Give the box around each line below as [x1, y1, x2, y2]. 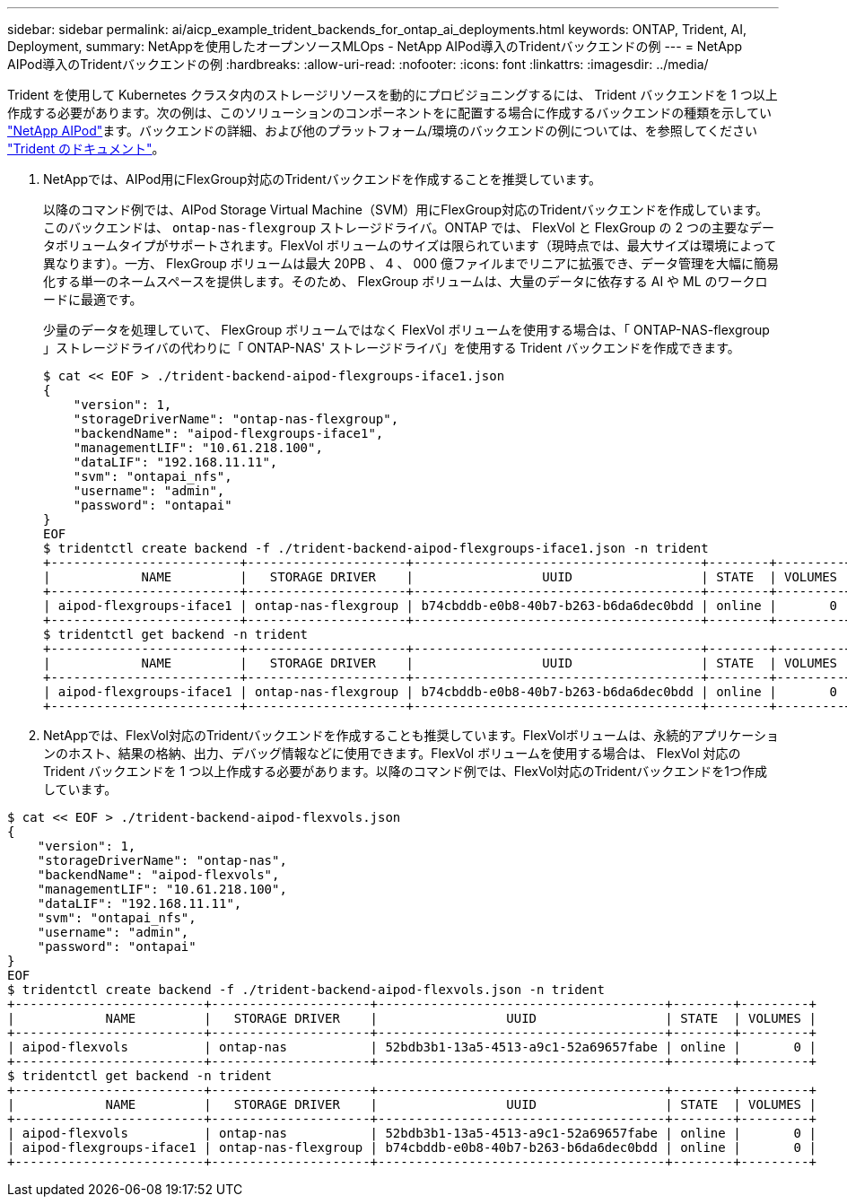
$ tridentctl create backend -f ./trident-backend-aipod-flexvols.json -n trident [7, 982, 605, 997]
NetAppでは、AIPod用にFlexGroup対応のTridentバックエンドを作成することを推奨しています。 [43, 171, 602, 187]
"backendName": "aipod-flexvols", [37, 868, 280, 882]
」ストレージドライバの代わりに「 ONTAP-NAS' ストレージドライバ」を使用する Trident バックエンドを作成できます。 [43, 340, 740, 355]
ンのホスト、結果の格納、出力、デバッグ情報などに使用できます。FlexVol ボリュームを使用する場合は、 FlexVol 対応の [43, 746, 741, 761]
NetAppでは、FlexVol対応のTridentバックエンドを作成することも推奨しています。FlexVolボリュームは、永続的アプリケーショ [43, 728, 779, 743]
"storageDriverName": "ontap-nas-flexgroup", [73, 412, 399, 426]
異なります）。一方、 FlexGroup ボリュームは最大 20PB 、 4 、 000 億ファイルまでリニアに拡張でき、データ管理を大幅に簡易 [43, 256, 779, 271]
